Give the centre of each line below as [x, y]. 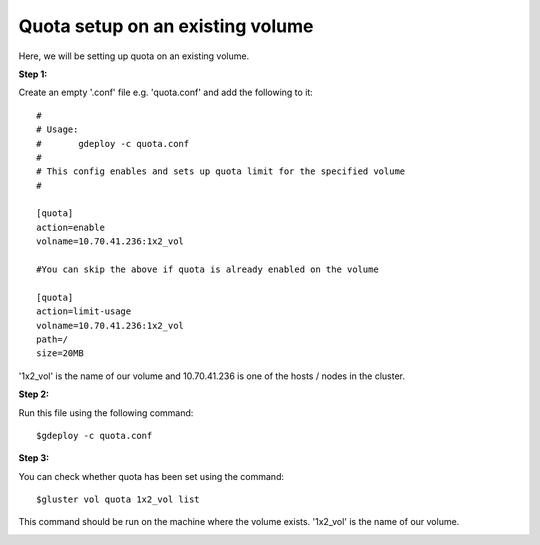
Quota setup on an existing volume [166, 26]
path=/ [52, 339]
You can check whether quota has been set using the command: [151, 476]
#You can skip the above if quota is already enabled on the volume [207, 269]
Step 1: [33, 74]
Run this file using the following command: [106, 412]
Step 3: [34, 458]
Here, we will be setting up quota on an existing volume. [134, 56]
